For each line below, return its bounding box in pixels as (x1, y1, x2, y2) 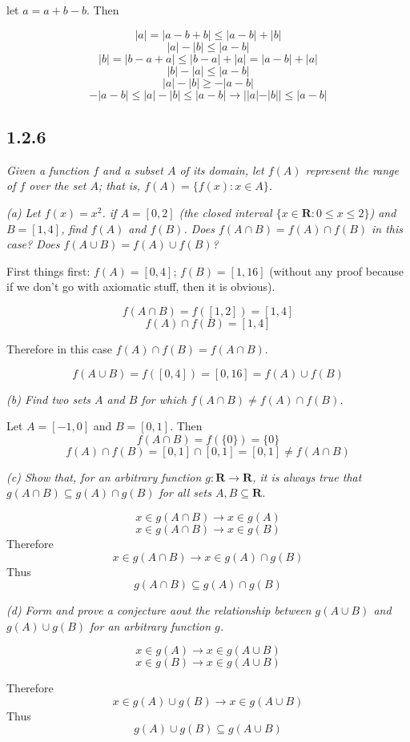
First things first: (6, 262, 90, 279)
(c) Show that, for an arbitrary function (6, 468, 202, 485)
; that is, (98, 177, 141, 194)
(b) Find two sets (6, 390, 91, 407)
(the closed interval (179, 204, 272, 220)
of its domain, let (179, 161, 264, 178)
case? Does (6, 236, 60, 252)
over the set (29, 177, 86, 194)
